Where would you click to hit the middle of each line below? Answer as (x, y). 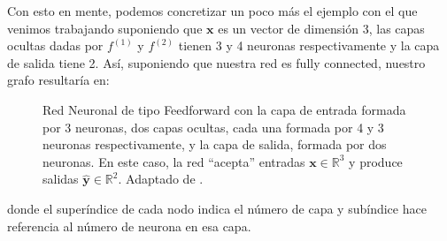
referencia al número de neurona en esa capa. (129, 226)
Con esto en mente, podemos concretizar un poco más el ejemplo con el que (212, 11)
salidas (61, 179)
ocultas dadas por (55, 45)
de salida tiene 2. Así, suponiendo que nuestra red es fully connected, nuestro (216, 62)
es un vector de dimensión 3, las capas (321, 28)
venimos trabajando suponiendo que (105, 28)
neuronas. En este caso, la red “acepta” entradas (174, 161)
